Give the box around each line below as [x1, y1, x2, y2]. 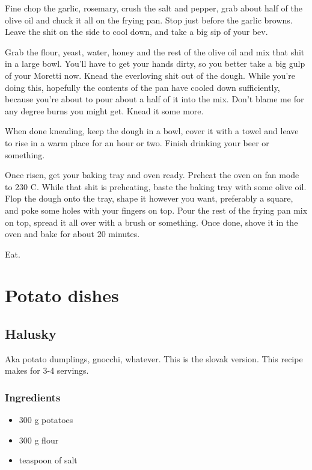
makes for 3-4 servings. [5, 364, 89, 377]
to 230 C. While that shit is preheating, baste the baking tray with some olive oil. [5, 180, 307, 193]
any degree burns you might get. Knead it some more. [5, 104, 204, 117]
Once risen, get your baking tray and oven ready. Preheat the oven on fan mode [5, 169, 299, 181]
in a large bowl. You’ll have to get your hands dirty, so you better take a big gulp [5, 57, 305, 70]
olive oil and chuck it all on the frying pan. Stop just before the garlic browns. [5, 13, 293, 26]
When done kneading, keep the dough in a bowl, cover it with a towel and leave [5, 125, 299, 137]
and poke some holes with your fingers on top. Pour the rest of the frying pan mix [5, 203, 308, 216]
